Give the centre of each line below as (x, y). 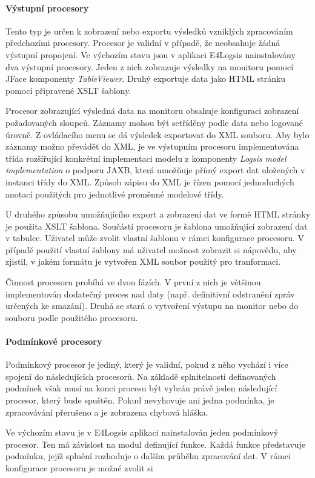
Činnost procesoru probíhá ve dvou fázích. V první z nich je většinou (133, 282)
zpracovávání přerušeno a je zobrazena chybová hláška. (107, 412)
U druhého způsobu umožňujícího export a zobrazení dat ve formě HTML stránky (158, 214)
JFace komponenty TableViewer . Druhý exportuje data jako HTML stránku (146, 78)
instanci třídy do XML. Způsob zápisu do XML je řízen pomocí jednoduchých (150, 181)
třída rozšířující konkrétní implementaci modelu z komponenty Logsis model (146, 158)
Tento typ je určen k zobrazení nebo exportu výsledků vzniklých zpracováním (149, 31)
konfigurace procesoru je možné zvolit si (79, 468)
